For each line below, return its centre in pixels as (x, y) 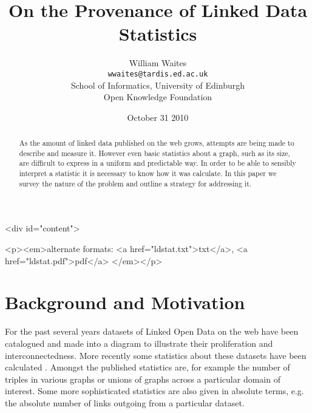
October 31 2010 (158, 117)
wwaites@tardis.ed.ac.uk (158, 74)
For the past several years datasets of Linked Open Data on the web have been (152, 331)
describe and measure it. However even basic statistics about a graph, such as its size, (154, 153)
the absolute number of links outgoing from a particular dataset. (125, 402)
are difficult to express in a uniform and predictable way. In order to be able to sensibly (158, 163)
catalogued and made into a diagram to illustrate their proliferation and (139, 343)
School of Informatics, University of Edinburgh (158, 85)
